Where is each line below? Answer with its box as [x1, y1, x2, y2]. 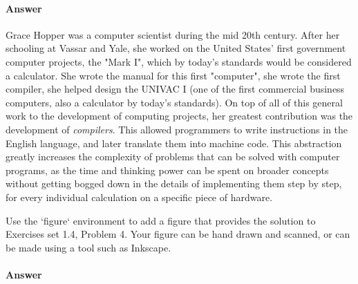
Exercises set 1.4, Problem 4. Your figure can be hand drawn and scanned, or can [6, 227, 350, 241]
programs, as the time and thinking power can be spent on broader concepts [6, 162, 329, 177]
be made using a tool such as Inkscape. [6, 240, 171, 254]
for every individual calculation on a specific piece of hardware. [6, 189, 273, 204]
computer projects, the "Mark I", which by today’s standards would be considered [6, 54, 352, 68]
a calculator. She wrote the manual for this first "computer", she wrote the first [6, 68, 341, 82]
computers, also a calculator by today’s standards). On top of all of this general [6, 95, 343, 109]
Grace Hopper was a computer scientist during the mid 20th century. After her [6, 27, 340, 41]
